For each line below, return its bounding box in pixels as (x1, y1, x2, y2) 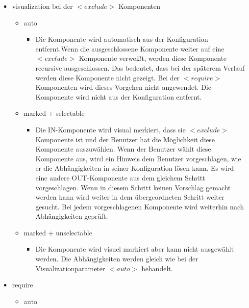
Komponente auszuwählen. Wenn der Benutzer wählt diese (35, 144, 211, 154)
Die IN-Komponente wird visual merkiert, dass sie (35, 124, 186, 134)
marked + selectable (24, 108, 85, 118)
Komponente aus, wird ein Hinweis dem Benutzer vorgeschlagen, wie (35, 153, 241, 163)
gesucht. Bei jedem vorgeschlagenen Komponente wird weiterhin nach (35, 201, 244, 211)
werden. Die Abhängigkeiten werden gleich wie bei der (35, 254, 199, 264)
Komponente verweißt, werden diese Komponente (78, 53, 227, 63)
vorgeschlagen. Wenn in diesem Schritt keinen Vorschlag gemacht (35, 182, 231, 192)
